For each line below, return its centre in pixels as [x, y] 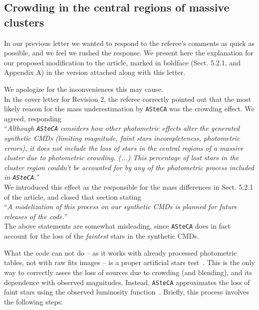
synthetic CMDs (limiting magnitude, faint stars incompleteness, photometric [122, 138]
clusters [24, 22]
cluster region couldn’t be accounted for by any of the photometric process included [129, 167]
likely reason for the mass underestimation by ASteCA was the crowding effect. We [129, 109]
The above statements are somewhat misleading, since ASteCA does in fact [117, 226]
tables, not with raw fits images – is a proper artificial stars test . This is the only [129, 262]
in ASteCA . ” [22, 177]
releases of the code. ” [36, 216]
